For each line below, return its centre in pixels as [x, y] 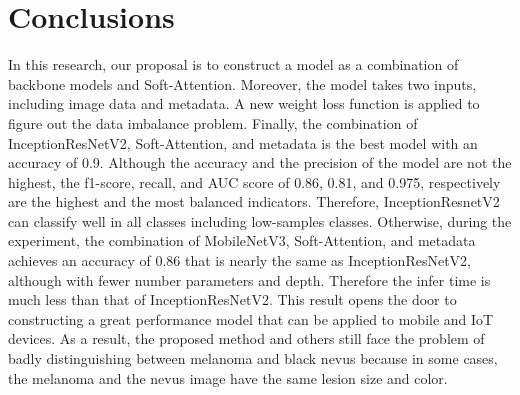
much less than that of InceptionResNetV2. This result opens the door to [232, 299]
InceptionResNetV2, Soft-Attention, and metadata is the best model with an [243, 142]
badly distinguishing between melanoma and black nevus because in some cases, [253, 358]
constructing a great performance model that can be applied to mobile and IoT [251, 318]
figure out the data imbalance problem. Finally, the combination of [213, 122]
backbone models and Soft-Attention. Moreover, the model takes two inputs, [242, 83]
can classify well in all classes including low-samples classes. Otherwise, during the [260, 220]
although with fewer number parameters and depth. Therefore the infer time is [249, 279]
